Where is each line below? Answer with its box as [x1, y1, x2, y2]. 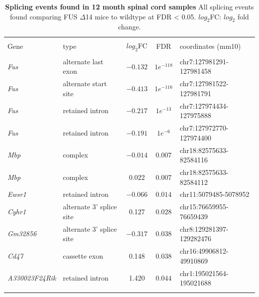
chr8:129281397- [179, 223, 229, 234]
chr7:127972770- [179, 123, 229, 133]
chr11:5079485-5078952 [179, 189, 250, 199]
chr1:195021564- [179, 268, 229, 278]
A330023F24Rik [7, 273, 56, 283]
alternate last [63, 56, 104, 66]
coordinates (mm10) [179, 41, 241, 51]
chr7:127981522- [179, 78, 229, 89]
